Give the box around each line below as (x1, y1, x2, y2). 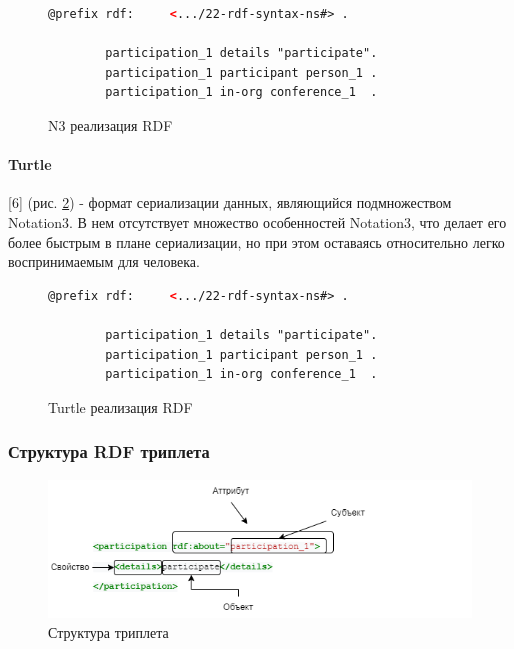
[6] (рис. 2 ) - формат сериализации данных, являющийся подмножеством (8, 192, 452, 213)
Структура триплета (48, 622, 169, 642)
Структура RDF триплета (8, 439, 210, 464)
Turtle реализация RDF (48, 396, 193, 417)
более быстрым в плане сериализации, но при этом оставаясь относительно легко (8, 231, 505, 252)
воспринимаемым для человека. (8, 251, 200, 272)
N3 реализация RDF (48, 114, 173, 135)
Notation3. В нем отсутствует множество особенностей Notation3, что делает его (8, 211, 507, 232)
